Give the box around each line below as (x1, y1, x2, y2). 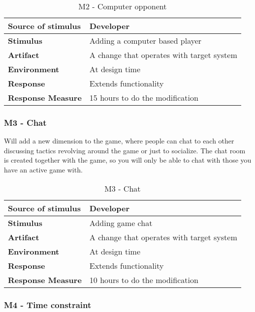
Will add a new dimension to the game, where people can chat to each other (4, 136, 234, 146)
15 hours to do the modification (89, 92, 198, 103)
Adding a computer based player (89, 35, 202, 46)
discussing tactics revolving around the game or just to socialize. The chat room (4, 145, 246, 155)
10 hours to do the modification (89, 274, 198, 285)
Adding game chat (89, 217, 153, 228)
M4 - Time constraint (4, 298, 92, 311)
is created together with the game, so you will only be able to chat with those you (4, 155, 252, 165)
